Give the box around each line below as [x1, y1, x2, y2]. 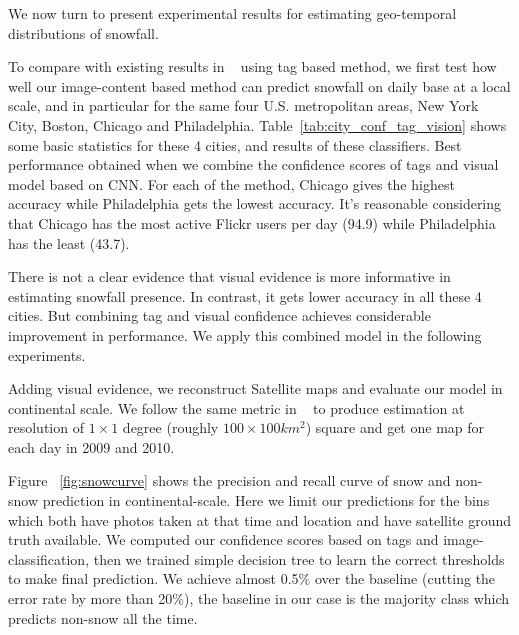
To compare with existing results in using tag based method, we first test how [8, 56, 497, 77]
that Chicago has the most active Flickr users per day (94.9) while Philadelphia [8, 212, 496, 233]
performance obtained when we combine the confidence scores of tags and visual [8, 154, 499, 175]
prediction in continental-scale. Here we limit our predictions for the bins [42, 490, 490, 511]
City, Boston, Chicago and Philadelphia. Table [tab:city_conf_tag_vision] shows [8, 114, 507, 135]
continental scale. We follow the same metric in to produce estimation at [8, 397, 465, 418]
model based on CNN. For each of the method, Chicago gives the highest [8, 173, 455, 194]
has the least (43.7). [8, 232, 130, 253]
